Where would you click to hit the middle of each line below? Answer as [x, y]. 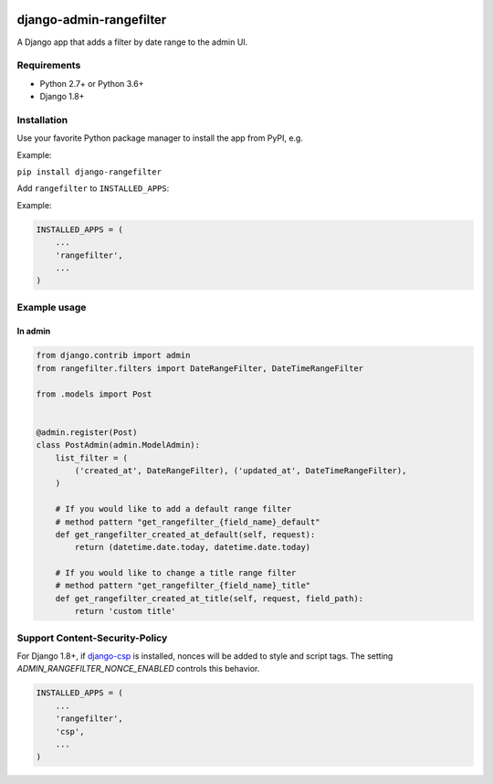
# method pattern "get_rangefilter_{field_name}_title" [183, 586]
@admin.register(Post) [87, 432]
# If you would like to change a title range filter [176, 573]
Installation [42, 120]
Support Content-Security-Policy [92, 638]
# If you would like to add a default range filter [173, 509]
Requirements [49, 66]
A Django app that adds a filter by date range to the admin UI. [132, 42]
